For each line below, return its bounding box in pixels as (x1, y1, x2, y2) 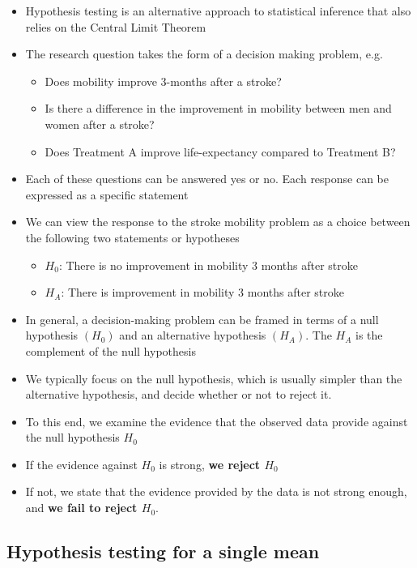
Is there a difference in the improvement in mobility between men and (45, 100, 392, 117)
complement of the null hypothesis (25, 342, 196, 359)
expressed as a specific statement (25, 186, 189, 203)
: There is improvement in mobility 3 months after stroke (61, 284, 344, 301)
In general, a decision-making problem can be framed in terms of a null (25, 310, 379, 327)
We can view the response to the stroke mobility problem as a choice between (25, 213, 411, 230)
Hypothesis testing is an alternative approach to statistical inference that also (25, 2, 411, 19)
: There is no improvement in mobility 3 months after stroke (58, 256, 358, 273)
